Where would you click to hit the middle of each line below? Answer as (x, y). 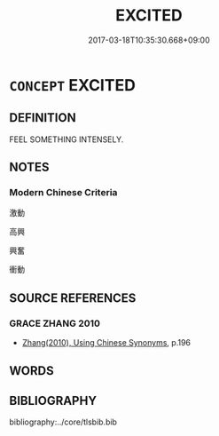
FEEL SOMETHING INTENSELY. (66, 139)
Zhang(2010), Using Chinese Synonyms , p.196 (106, 343)
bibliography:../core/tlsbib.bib (63, 422)
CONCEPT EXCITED (72, 85)
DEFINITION (43, 118)
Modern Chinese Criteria (63, 193)
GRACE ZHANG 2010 (55, 323)
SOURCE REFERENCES (73, 298)
